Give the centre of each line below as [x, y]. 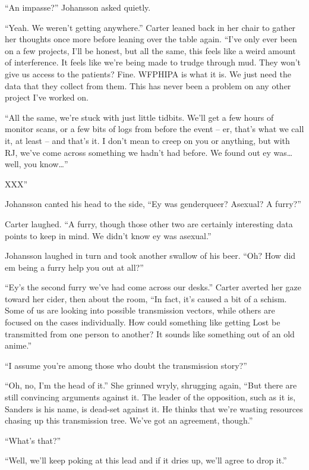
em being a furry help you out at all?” [74, 267]
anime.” [18, 345]
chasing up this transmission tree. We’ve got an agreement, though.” [129, 420]
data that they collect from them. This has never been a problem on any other [148, 85]
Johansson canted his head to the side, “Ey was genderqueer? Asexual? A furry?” [153, 204]
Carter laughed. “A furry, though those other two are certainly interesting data [149, 223]
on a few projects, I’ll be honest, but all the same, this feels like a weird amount [150, 50]
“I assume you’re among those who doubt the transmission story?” [126, 365]
